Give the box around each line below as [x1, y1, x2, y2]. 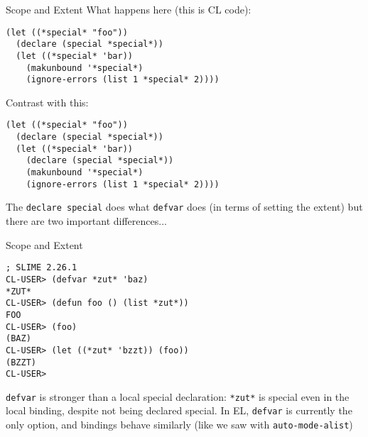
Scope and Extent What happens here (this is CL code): [6, 2, 251, 16]
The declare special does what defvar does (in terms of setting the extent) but [6, 199, 363, 214]
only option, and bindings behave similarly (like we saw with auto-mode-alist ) [6, 417, 353, 432]
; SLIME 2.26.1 [6, 262, 77, 273]
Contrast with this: [6, 94, 89, 109]
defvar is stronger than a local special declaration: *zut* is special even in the [6, 389, 350, 404]
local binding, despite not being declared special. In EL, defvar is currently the [6, 403, 352, 418]
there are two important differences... [6, 214, 167, 228]
